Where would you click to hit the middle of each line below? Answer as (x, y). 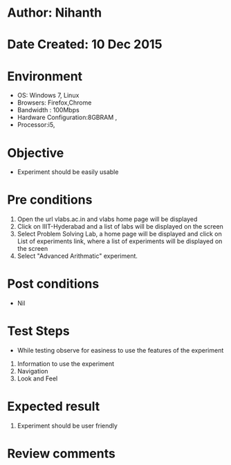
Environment (45, 76)
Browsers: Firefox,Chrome (54, 103)
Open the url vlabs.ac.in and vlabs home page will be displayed (107, 219)
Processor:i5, (36, 125)
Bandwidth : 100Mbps (48, 110)
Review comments (61, 454)
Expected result (54, 406)
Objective (36, 153)
